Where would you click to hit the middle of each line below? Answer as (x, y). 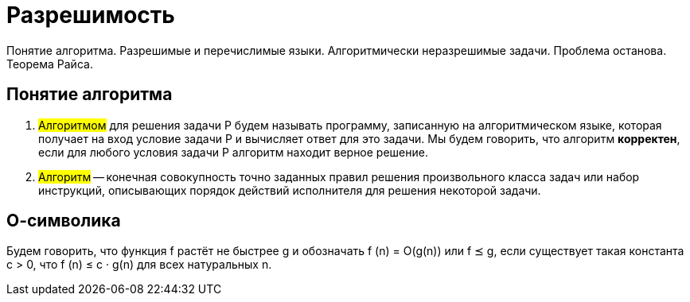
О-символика (64, 221)
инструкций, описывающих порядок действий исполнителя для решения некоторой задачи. (290, 190)
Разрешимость (91, 15)
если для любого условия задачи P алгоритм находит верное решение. (233, 152)
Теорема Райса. (50, 64)
